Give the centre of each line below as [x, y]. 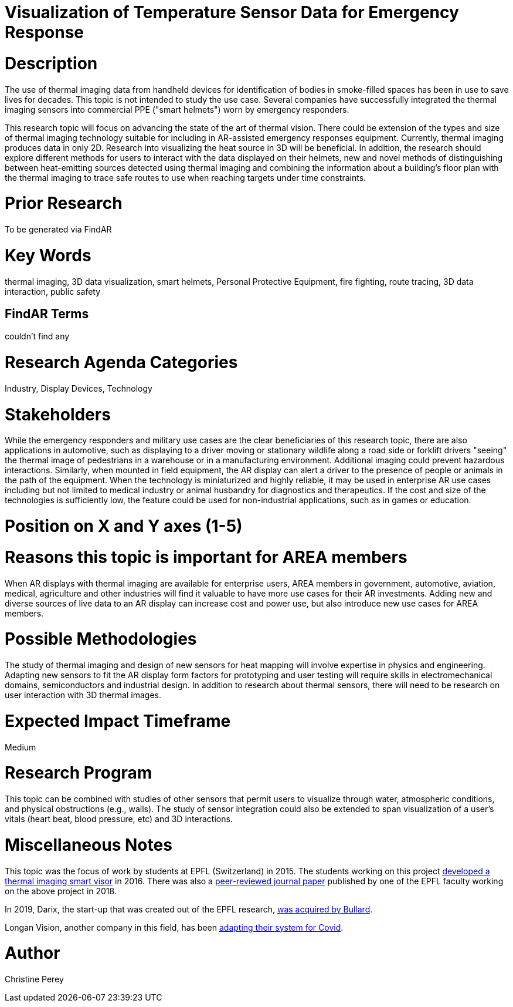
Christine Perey [34, 979]
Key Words [48, 255]
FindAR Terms [47, 314]
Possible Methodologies [101, 639]
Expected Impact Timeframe [118, 721]
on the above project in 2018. [61, 891]
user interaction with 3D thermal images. [83, 695]
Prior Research [64, 203]
